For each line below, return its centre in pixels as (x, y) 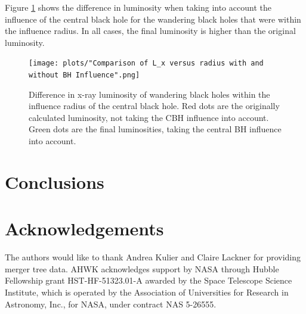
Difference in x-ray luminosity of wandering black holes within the (149, 94)
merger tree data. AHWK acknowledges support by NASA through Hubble (142, 268)
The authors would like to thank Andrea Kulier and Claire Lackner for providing (153, 257)
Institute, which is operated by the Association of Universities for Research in (147, 292)
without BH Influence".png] (84, 75)
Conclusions (55, 181)
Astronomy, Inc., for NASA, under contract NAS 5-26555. (111, 304)
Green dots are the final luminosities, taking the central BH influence (155, 129)
